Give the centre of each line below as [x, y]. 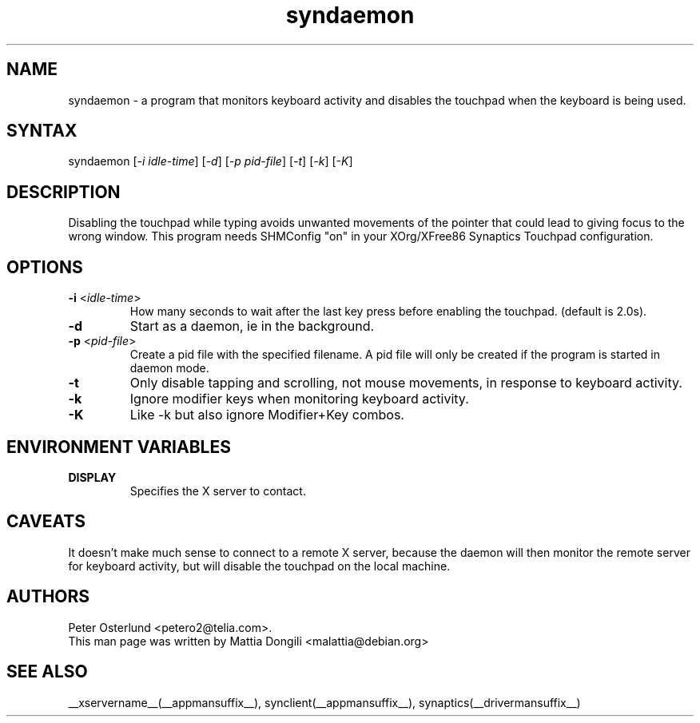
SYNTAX [42, 131]
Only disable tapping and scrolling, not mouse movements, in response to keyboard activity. [406, 383]
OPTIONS [45, 267]
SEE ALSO [47, 672]
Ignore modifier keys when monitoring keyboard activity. [299, 399]
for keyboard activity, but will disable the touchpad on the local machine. [259, 566]
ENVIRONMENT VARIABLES [119, 447]
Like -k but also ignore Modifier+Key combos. [267, 415]
